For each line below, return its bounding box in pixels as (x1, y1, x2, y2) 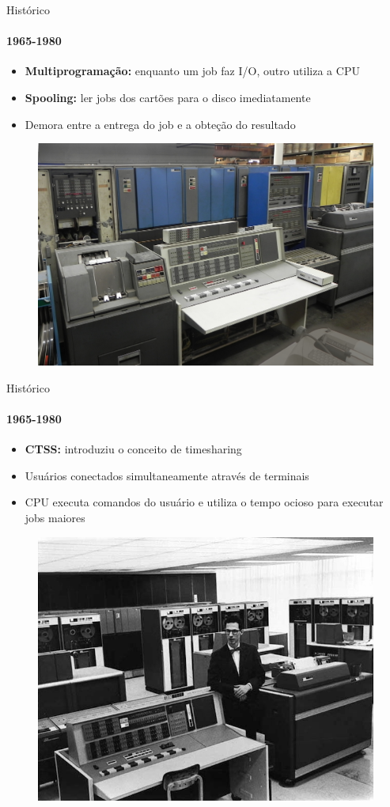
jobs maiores (25, 510, 85, 526)
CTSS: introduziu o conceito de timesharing (25, 441, 242, 457)
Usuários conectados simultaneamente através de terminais (25, 467, 309, 483)
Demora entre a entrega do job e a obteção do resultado (25, 116, 296, 132)
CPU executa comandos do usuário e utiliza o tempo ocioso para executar (25, 494, 384, 510)
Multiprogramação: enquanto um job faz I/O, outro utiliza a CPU (25, 63, 360, 79)
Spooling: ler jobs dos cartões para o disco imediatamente (25, 89, 311, 105)
